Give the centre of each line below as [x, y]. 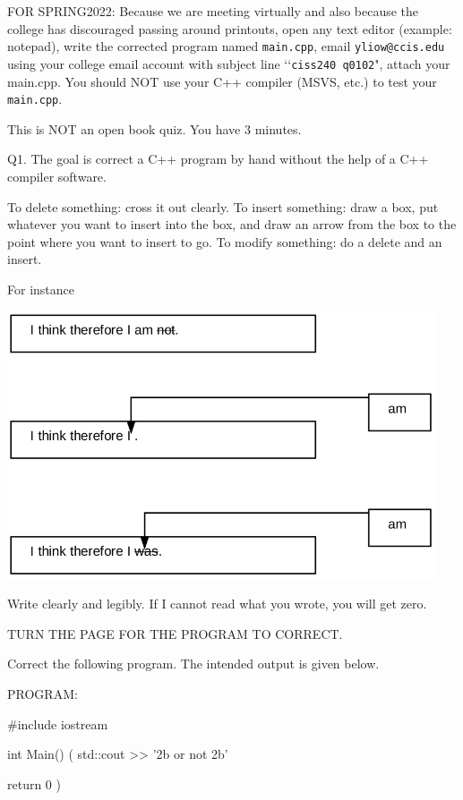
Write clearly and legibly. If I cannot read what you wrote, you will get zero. [217, 604]
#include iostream [58, 723]
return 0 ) [34, 783]
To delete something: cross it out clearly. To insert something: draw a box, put [223, 206]
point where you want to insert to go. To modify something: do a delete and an [225, 241]
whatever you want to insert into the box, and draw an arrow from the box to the [232, 224]
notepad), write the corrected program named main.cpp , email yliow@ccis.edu [226, 46]
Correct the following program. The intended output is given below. [193, 664]
